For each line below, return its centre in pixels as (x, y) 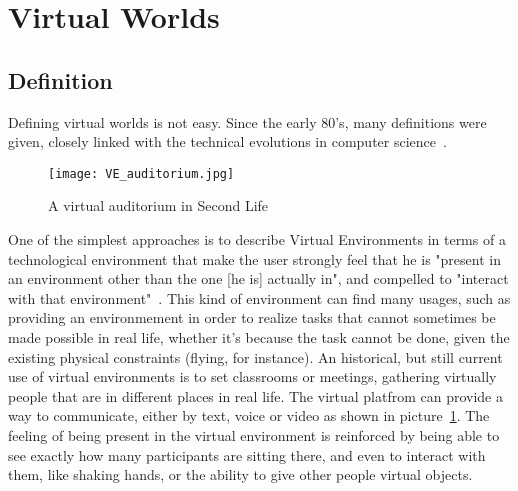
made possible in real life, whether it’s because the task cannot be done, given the (259, 336)
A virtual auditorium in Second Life (158, 205)
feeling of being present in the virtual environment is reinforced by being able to (254, 434)
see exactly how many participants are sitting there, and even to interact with (247, 454)
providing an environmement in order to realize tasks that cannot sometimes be (252, 317)
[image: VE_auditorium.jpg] (141, 173)
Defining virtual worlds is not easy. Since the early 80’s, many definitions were (247, 121)
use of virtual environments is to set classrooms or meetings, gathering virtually (252, 376)
